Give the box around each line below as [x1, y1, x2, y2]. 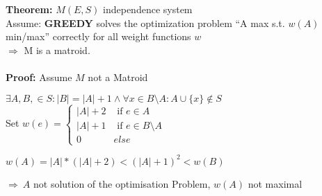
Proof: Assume [6, 69, 72, 84]
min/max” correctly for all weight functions [6, 29, 191, 44]
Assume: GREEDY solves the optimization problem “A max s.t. [6, 15, 285, 30]
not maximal [248, 176, 303, 190]
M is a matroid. [24, 42, 90, 57]
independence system [103, 2, 193, 16]
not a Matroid [88, 69, 148, 84]
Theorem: [6, 2, 53, 16]
